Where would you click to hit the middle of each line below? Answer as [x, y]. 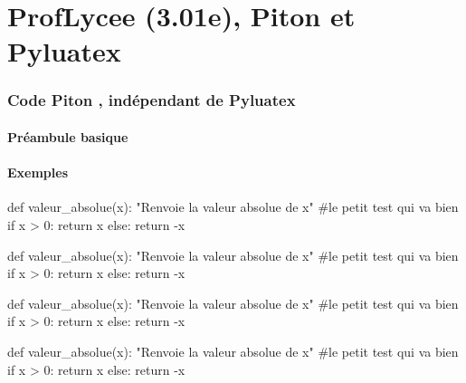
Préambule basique [68, 137]
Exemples [38, 172]
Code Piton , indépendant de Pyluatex [152, 100]
